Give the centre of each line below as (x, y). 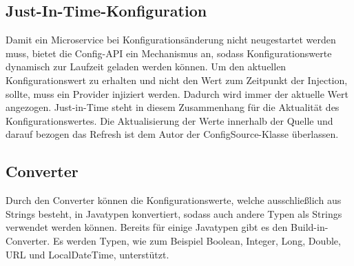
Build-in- (310, 227)
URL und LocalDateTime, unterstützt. (87, 254)
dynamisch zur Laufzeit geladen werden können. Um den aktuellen (146, 66)
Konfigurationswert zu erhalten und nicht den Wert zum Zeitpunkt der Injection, (177, 80)
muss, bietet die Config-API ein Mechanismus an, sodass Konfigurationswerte (169, 53)
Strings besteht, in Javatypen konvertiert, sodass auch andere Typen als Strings (174, 213)
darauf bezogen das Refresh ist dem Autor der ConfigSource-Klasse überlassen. (172, 134)
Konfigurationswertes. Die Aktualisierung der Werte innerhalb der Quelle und (169, 120)
